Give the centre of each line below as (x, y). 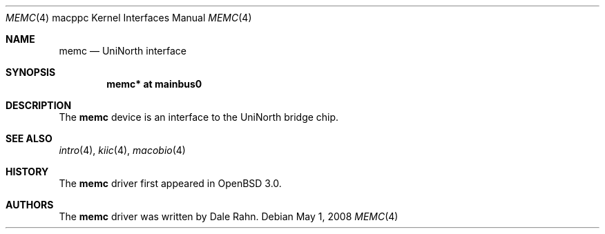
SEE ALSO (29, 138)
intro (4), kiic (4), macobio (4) (122, 150)
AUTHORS (30, 205)
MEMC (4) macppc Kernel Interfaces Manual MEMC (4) (129, 18)
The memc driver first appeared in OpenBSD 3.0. (170, 183)
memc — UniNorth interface (123, 51)
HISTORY (27, 172)
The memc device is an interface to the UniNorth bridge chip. (199, 117)
